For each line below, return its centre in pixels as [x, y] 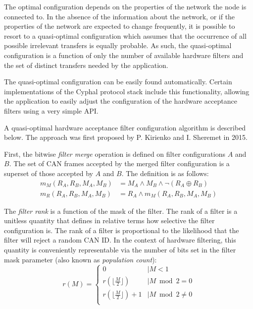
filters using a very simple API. [51, 110]
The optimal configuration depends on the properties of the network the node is [125, 6]
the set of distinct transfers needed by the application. [86, 65]
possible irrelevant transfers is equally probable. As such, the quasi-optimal [118, 45]
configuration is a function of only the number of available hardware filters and [124, 55]
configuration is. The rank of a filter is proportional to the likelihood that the [122, 230]
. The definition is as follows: [165, 173]
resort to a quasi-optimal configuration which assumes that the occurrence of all [125, 35]
